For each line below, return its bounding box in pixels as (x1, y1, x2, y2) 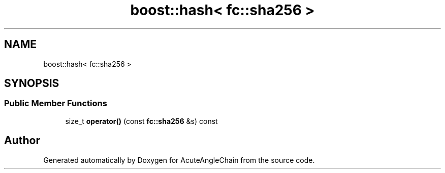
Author (4, 134, 40, 147)
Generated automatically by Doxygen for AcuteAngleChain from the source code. (43, 155, 315, 164)
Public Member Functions (4, 98, 107, 109)
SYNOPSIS (4, 77, 59, 90)
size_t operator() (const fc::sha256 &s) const (65, 116, 218, 125)
